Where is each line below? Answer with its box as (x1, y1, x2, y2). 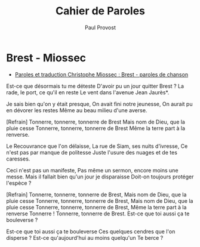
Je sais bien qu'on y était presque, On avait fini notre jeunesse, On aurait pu (6, 100, 193, 107)
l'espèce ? (6, 179, 32, 186)
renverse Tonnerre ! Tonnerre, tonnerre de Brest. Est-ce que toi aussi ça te (6, 210, 190, 217)
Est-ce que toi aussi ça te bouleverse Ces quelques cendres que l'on (6, 228, 176, 235)
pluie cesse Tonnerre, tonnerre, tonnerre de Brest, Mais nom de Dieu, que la (6, 197, 193, 204)
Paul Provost (84, 24, 116, 31)
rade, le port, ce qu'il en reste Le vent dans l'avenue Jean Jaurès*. (6, 88, 170, 96)
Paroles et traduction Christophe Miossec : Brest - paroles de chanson (14, 70, 189, 78)
